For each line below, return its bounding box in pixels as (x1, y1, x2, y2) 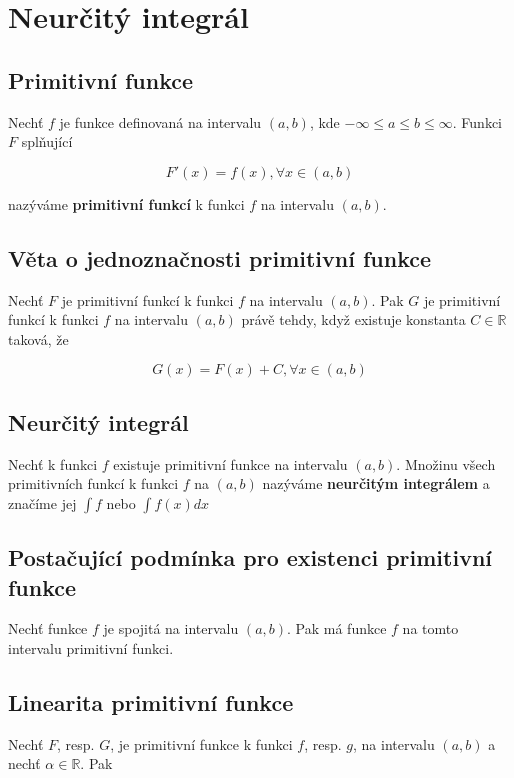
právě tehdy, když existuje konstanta (241, 309, 466, 330)
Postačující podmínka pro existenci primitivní (8, 542, 493, 573)
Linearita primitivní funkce (8, 686, 294, 717)
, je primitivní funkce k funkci (110, 733, 293, 754)
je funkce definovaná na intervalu (59, 111, 262, 132)
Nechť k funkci (8, 453, 98, 474)
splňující (21, 131, 73, 152)
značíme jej (8, 492, 77, 513)
